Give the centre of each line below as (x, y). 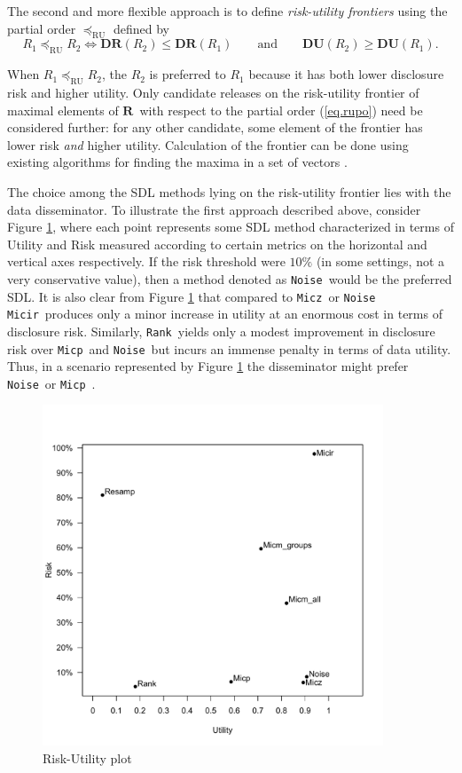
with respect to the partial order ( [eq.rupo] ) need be (281, 110)
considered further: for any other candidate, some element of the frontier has (215, 127)
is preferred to (188, 74)
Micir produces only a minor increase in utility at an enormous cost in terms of (225, 314)
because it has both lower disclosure (346, 74)
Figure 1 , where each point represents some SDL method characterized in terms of (231, 227)
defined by (141, 28)
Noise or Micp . (51, 383)
